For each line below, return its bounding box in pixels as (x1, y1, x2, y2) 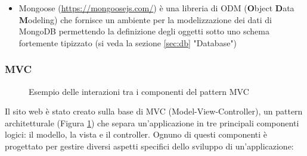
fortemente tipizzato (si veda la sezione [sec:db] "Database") (18, 36, 237, 49)
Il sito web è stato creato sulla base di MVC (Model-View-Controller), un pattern (5, 105, 303, 117)
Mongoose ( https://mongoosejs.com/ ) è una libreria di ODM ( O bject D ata (18, 2, 294, 14)
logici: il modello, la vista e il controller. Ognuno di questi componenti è (5, 128, 268, 141)
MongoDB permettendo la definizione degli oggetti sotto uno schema (18, 25, 269, 37)
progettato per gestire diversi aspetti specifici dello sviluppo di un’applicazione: (5, 139, 294, 152)
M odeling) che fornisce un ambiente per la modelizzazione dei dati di (18, 13, 272, 26)
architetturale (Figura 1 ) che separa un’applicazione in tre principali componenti (5, 116, 299, 129)
